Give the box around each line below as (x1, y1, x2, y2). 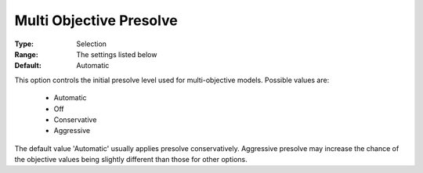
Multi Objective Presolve (14, 12, 178, 29)
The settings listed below (76, 49, 157, 59)
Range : (14, 49, 38, 59)
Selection (76, 39, 107, 49)
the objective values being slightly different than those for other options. (14, 155, 248, 164)
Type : (14, 39, 34, 49)
